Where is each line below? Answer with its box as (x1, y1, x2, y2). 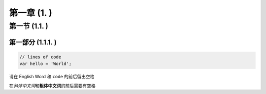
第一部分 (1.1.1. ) (9, 38, 57, 46)
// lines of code (19, 54, 62, 60)
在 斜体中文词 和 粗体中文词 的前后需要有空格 (9, 83, 96, 89)
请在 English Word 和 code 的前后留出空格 (9, 74, 95, 80)
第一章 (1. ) (9, 7, 52, 18)
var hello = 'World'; (19, 61, 72, 66)
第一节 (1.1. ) (9, 22, 49, 31)
